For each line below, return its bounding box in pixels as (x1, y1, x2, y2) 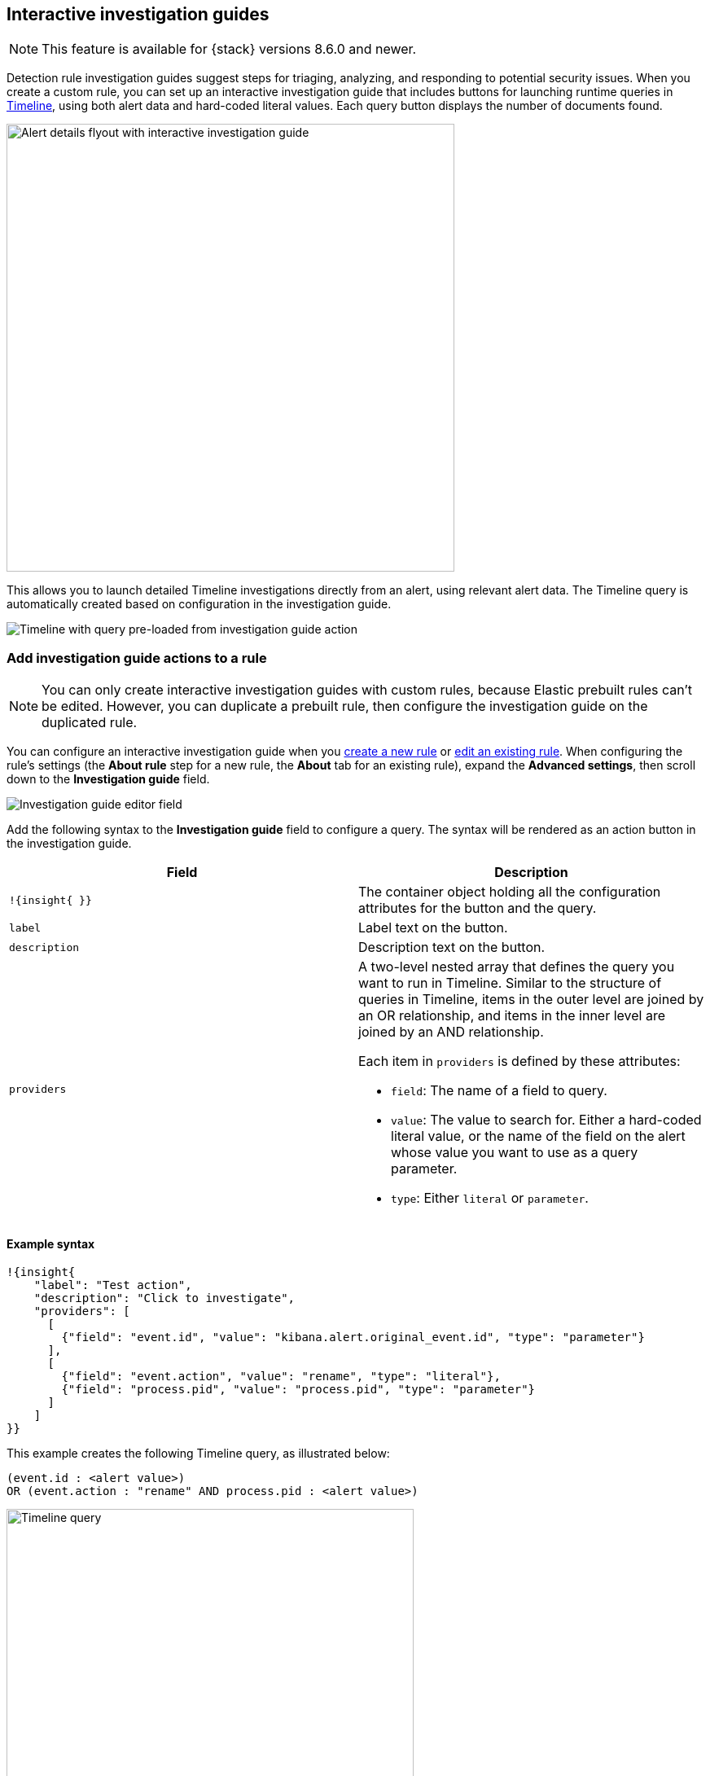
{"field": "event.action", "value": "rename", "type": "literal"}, (61, 1370, 501, 1384)
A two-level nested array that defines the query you (358, 958, 675, 976)
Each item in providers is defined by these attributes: (358, 1053, 681, 1070)
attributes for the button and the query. (358, 900, 597, 917)
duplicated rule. (42, 714, 138, 731)
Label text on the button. (358, 919, 508, 936)
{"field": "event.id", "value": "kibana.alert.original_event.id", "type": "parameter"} (61, 1331, 645, 1344)
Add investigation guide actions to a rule (7, 649, 267, 666)
